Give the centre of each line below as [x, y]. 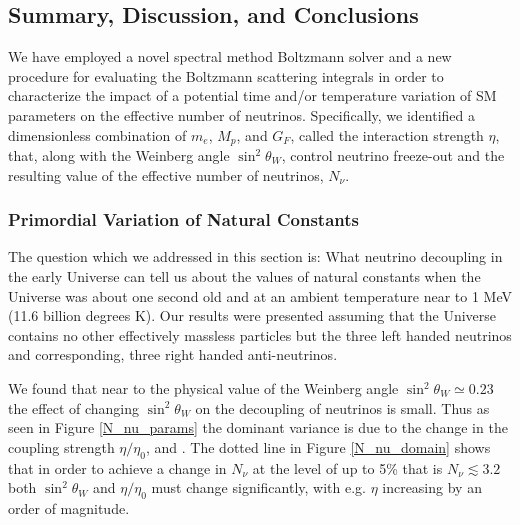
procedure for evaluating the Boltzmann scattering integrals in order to [226, 75]
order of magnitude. [69, 507]
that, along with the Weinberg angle [119, 155]
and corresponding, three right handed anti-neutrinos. [173, 354]
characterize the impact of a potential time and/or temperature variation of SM [252, 95]
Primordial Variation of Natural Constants [183, 219]
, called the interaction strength [387, 134]
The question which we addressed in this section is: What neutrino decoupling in [255, 256]
